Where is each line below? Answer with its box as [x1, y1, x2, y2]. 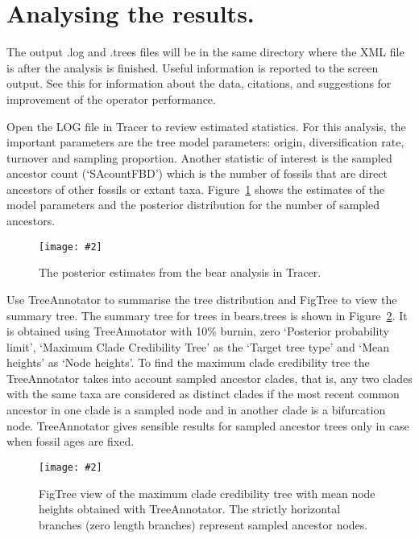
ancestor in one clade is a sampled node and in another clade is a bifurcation [6, 401, 386, 418]
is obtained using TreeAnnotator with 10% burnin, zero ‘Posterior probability [6, 323, 389, 339]
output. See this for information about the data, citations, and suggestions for [6, 75, 392, 92]
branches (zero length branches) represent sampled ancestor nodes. [39, 516, 368, 533]
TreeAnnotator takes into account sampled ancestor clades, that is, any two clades [6, 369, 413, 386]
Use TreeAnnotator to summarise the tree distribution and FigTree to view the [6, 290, 397, 307]
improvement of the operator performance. [6, 90, 216, 107]
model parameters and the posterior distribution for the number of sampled [6, 196, 380, 213]
